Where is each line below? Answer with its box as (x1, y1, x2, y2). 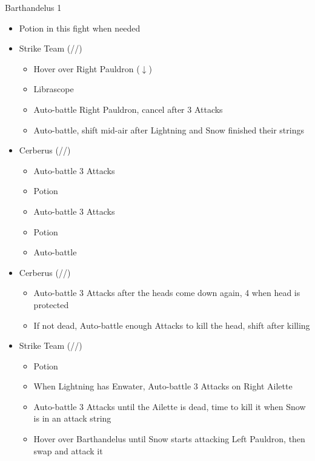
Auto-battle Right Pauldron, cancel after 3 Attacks (33, 103, 223, 115)
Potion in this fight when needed (19, 21, 141, 34)
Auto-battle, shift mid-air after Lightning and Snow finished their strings (33, 123, 304, 136)
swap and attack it (33, 444, 103, 457)
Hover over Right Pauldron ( (33, 62, 140, 75)
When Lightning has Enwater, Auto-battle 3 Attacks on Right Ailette (33, 380, 293, 392)
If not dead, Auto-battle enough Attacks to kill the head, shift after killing (33, 318, 310, 331)
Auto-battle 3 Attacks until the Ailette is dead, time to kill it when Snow (33, 400, 306, 412)
